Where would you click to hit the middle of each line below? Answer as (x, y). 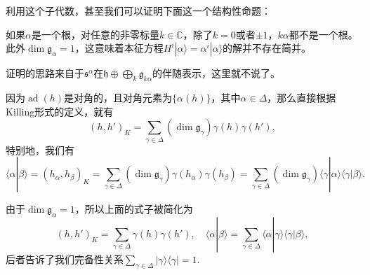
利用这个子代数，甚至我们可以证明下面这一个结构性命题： (138, 10)
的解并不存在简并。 (267, 48)
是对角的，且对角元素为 (118, 97)
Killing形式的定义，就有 (60, 111)
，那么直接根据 (302, 97)
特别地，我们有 (40, 149)
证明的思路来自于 (45, 73)
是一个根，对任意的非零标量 (95, 34)
